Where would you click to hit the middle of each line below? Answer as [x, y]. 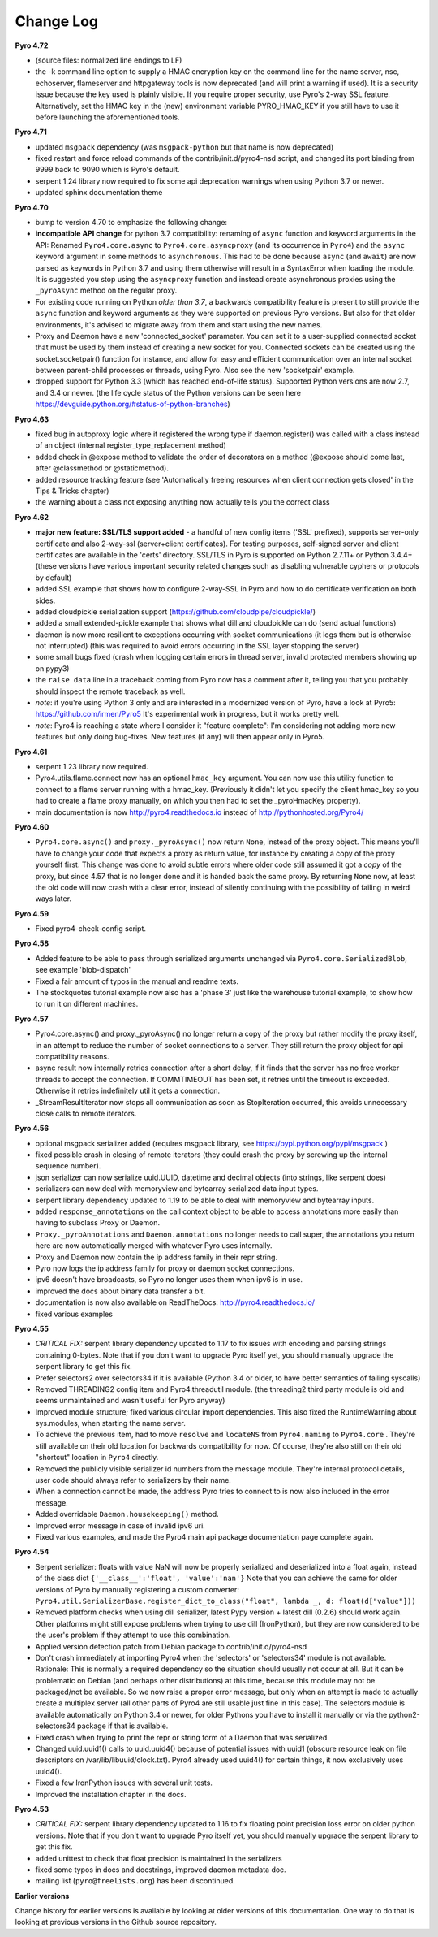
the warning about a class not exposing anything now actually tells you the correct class [182, 502]
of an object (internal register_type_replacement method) [131, 445]
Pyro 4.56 [32, 1129]
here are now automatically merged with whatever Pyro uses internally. [154, 1246]
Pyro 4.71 [31, 132]
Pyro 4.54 [32, 1552]
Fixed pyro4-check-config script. [90, 929]
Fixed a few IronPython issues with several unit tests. [124, 1783]
